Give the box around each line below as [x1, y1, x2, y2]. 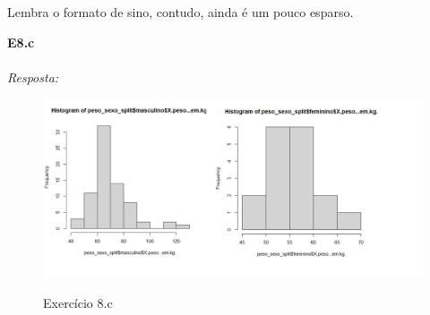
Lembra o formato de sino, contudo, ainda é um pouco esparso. [7, 3, 354, 21]
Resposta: [7, 67, 59, 86]
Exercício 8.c [43, 293, 113, 311]
